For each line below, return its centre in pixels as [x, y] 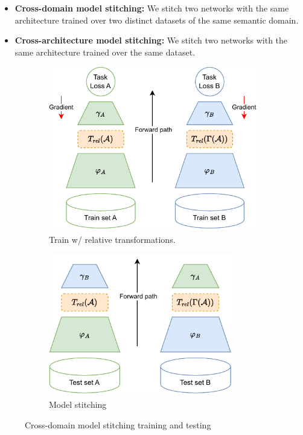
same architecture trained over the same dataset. [105, 52]
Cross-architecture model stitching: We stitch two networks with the [151, 40]
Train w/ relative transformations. [112, 239]
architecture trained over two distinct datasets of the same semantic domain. [157, 20]
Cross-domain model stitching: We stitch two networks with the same [152, 8]
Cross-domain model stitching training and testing [118, 424]
